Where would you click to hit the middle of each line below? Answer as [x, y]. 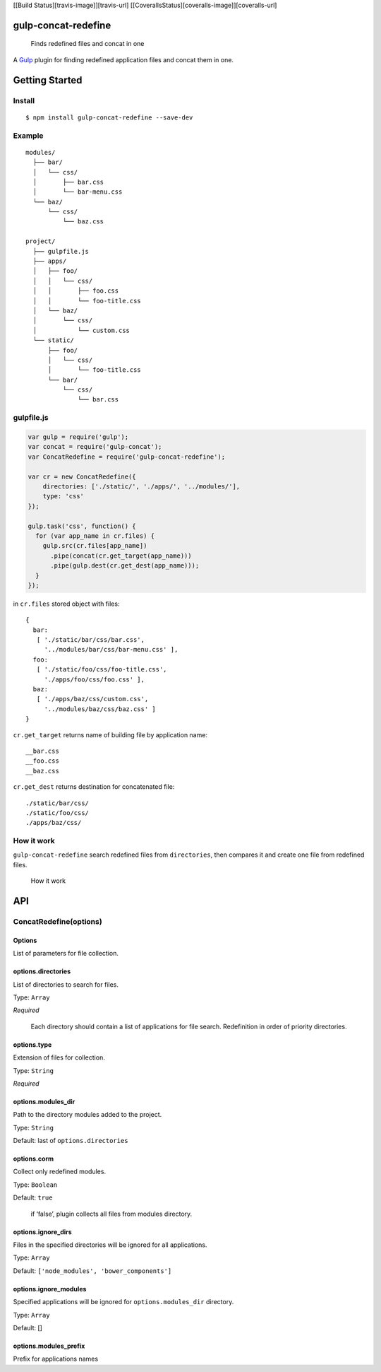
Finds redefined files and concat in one [87, 44]
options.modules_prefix [49, 1346]
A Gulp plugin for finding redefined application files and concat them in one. [123, 59]
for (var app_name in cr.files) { [95, 536]
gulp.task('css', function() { [82, 526]
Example [28, 136]
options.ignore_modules [50, 1289]
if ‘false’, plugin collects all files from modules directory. [111, 1214]
